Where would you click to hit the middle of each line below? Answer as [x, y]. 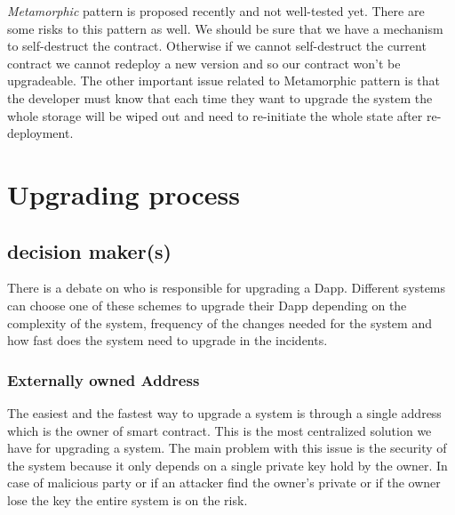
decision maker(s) [89, 250]
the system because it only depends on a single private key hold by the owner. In [227, 465]
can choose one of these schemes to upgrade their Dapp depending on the [207, 305]
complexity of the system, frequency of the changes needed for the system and [220, 322]
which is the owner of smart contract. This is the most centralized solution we [220, 430]
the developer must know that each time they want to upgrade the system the [220, 97]
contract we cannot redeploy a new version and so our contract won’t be [204, 63]
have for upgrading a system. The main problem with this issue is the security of [227, 448]
